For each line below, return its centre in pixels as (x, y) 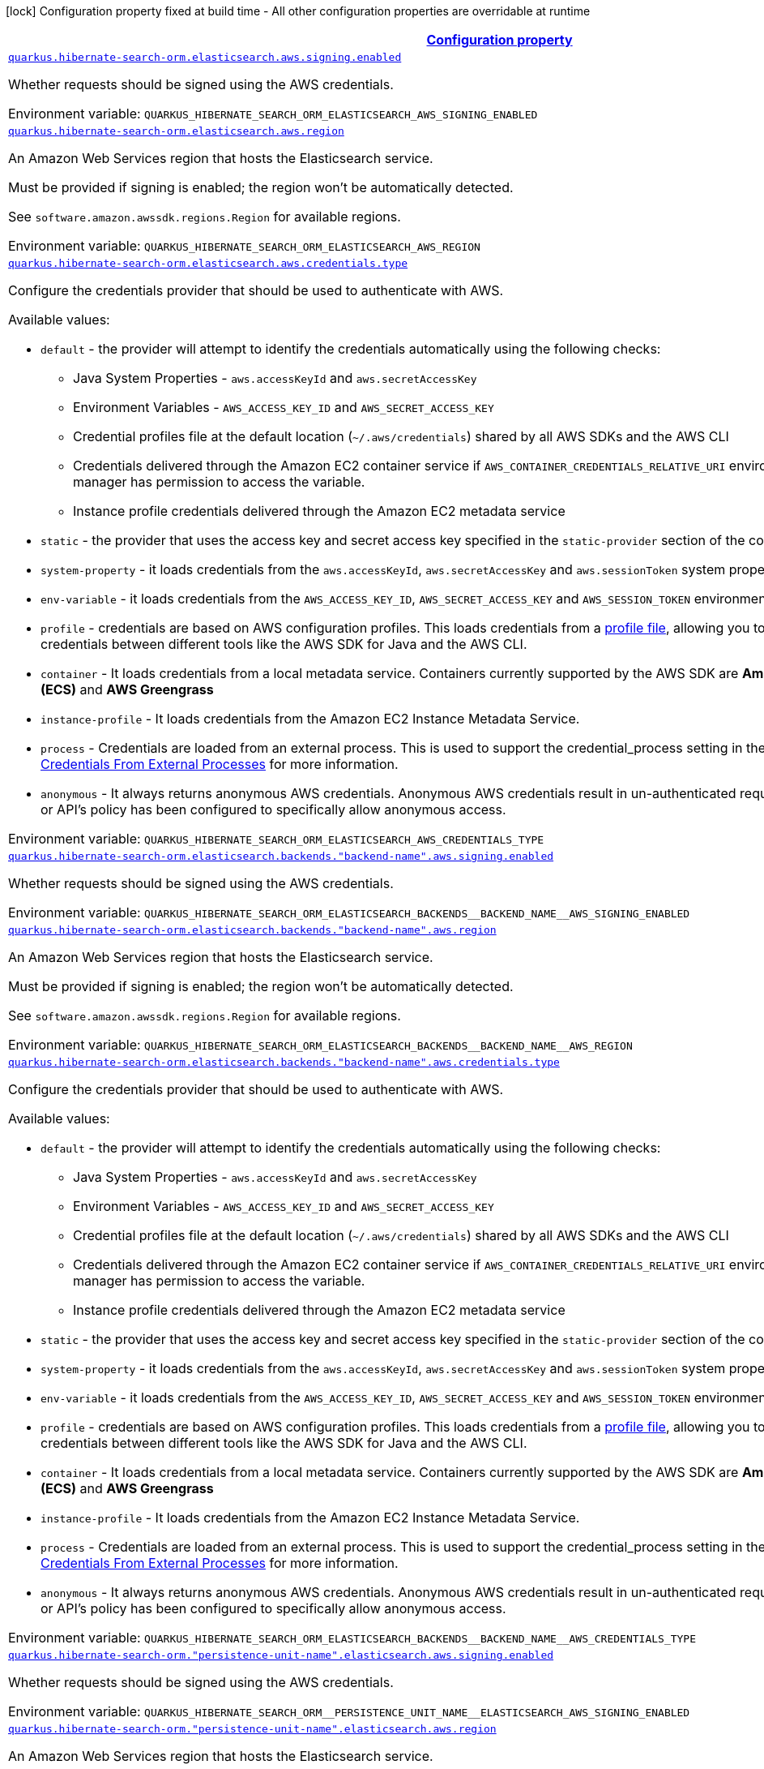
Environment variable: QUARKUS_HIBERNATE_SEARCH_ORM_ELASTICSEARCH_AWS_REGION (244, 246)
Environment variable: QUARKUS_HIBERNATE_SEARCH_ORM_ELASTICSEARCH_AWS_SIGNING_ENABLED (273, 114)
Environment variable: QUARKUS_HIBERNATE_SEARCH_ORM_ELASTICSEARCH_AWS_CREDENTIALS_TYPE (276, 839)
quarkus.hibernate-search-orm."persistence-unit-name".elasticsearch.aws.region (252, 1729)
